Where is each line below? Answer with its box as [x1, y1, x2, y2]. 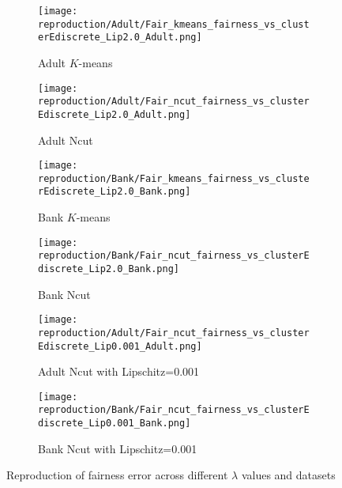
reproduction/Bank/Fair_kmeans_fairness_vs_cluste [38, 172, 310, 184]
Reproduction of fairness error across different [6, 467, 228, 483]
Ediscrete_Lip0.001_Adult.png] [38, 340, 202, 352]
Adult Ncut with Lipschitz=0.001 [38, 363, 200, 380]
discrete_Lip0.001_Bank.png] [38, 418, 191, 429]
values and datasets [241, 467, 336, 483]
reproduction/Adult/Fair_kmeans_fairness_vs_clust [38, 18, 310, 30]
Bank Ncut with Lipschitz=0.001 [38, 440, 197, 456]
